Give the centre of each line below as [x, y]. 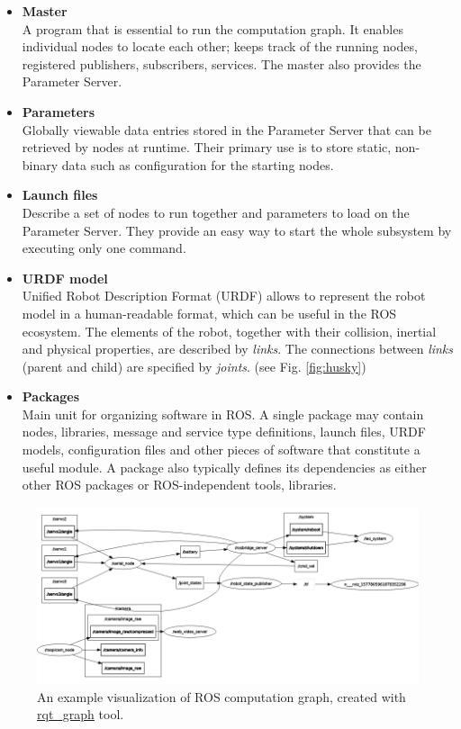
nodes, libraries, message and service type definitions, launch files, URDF [224, 432]
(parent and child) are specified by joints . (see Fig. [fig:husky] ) [194, 366]
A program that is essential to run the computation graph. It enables [212, 28]
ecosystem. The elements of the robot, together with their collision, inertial [229, 331]
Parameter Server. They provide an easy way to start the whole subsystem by [237, 230]
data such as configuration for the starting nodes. [198, 164]
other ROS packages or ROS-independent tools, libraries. [179, 485]
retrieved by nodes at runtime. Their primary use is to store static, [207, 147]
